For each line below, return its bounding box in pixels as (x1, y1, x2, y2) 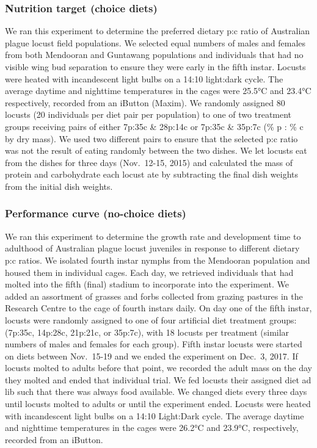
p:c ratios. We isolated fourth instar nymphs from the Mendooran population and (5, 253, 310, 266)
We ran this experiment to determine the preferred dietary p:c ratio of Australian (5, 24, 310, 37)
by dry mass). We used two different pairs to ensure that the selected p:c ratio (5, 132, 298, 145)
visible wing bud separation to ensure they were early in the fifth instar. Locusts (5, 60, 306, 73)
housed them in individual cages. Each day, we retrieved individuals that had (5, 266, 294, 278)
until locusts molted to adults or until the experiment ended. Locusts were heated (5, 397, 311, 410)
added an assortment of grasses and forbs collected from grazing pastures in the (5, 289, 303, 302)
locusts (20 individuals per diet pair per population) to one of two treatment (5, 108, 292, 121)
